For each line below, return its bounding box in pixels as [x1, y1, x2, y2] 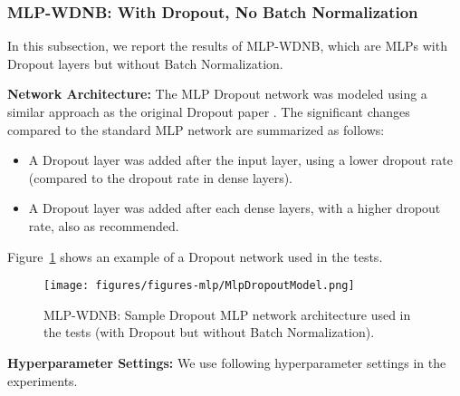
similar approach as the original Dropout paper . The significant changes [7, 102, 410, 121]
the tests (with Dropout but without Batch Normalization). [43, 323, 375, 342]
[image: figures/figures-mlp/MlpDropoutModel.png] [43, 279, 355, 293]
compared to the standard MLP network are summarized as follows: [7, 120, 385, 139]
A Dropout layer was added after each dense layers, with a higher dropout [28, 198, 441, 217]
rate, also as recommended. [28, 216, 179, 235]
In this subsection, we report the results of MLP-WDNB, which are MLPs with [7, 36, 447, 55]
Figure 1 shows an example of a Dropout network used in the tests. [7, 246, 383, 266]
